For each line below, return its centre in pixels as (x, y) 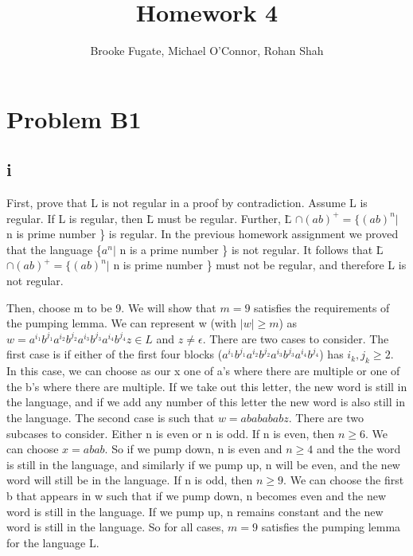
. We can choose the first (344, 480)
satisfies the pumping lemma (331, 527)
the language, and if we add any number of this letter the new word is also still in (206, 402)
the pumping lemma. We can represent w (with (122, 323)
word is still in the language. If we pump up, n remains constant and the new (195, 511)
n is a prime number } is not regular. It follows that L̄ (251, 249)
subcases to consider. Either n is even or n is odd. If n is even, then (171, 433)
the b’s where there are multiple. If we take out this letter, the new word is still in (207, 386)
